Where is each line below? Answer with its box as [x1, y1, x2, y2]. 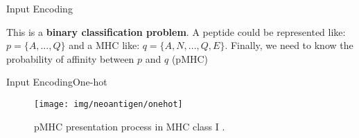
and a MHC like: [69, 38, 140, 52]
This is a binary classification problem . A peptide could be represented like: [6, 24, 346, 39]
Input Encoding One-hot [6, 75, 107, 89]
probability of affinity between [6, 51, 134, 66]
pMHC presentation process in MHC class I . [34, 119, 225, 133]
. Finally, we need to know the [225, 38, 353, 52]
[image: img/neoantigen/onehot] [34, 99, 183, 109]
